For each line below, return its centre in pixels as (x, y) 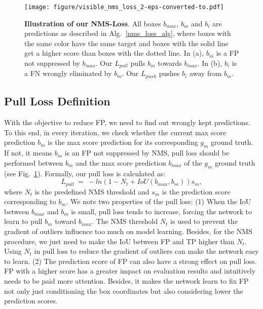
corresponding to (30, 201)
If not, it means (28, 153)
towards (170, 63)
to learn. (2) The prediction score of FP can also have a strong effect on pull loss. (130, 261)
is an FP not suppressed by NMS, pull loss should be (147, 153)
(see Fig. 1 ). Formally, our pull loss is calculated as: (85, 173)
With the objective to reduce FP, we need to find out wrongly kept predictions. (127, 122)
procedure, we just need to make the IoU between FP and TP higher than (119, 241)
